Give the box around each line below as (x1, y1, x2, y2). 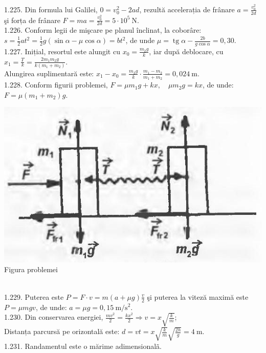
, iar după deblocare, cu (149, 46, 224, 56)
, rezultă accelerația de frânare (139, 4, 235, 14)
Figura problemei (4, 264, 58, 275)
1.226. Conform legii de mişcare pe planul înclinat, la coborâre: (4, 25, 202, 35)
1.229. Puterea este (4, 291, 64, 302)
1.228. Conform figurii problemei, (4, 79, 108, 90)
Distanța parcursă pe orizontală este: (4, 326, 120, 337)
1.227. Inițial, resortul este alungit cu (4, 46, 120, 56)
